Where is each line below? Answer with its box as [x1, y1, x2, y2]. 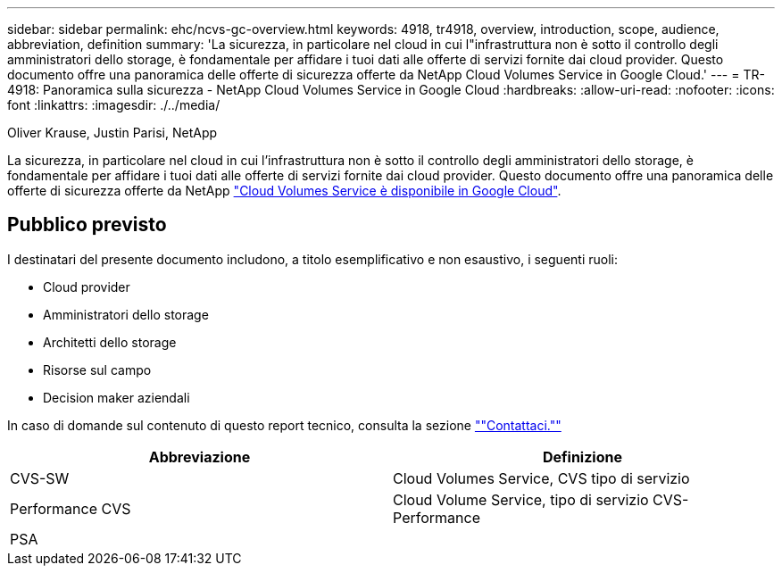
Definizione [542, 447, 623, 466]
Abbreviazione [148, 447, 251, 466]
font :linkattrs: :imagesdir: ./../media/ [7, 97, 220, 112]
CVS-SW [10, 469, 70, 487]
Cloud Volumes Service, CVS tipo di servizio [393, 469, 690, 487]
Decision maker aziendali [43, 389, 190, 405]
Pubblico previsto [7, 213, 167, 237]
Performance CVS [10, 499, 131, 518]
